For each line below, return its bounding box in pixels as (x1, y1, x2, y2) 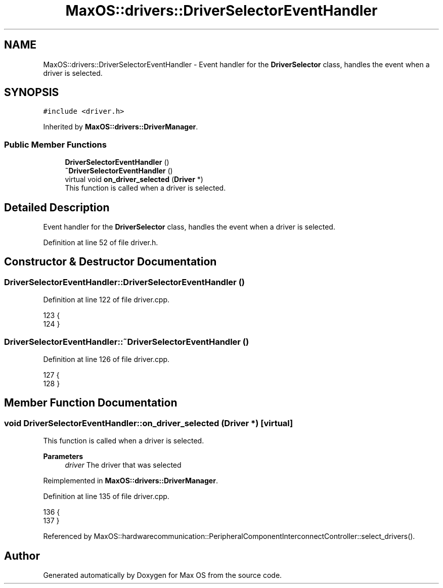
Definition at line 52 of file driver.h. (43, 238, 158, 247)
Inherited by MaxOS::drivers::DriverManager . (43, 122, 198, 131)
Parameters (43, 452, 83, 461)
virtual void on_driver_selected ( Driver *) (65, 175, 203, 184)
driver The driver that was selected (65, 461, 182, 470)
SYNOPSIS (4, 86, 59, 99)
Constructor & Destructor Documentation (4, 255, 217, 268)
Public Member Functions (4, 139, 107, 150)
